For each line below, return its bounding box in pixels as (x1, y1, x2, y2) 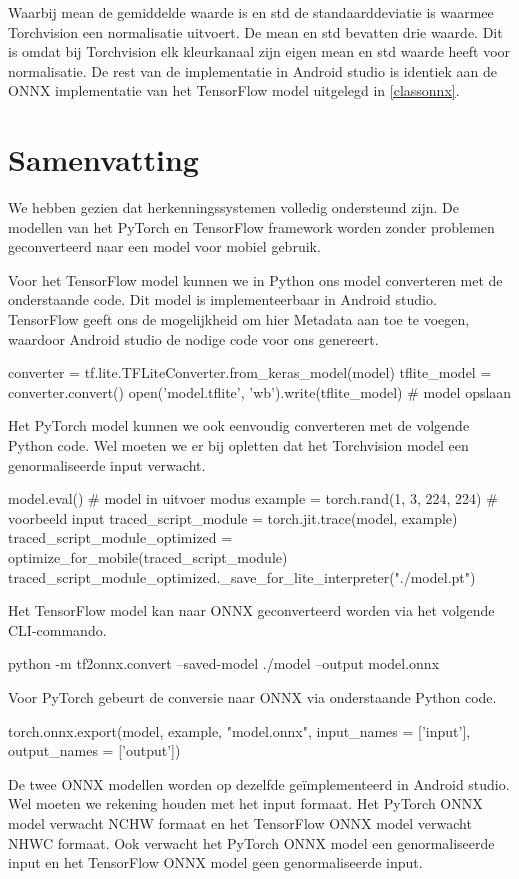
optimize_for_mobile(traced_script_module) (8, 547, 288, 567)
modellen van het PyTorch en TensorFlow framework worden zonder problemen (8, 216, 495, 237)
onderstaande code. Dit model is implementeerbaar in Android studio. (8, 289, 437, 310)
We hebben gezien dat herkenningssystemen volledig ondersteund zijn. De (8, 197, 459, 218)
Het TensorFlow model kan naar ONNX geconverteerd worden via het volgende (8, 600, 495, 621)
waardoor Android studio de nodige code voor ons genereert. (8, 328, 379, 349)
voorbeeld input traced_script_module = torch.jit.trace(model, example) (8, 507, 458, 528)
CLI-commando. (8, 619, 107, 640)
